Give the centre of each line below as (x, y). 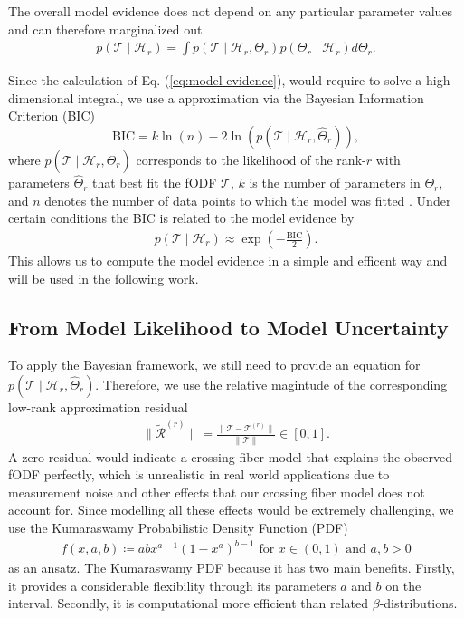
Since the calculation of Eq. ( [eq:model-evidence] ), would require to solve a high (229, 80)
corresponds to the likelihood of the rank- (251, 159)
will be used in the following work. (104, 278)
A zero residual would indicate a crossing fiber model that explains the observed (230, 456)
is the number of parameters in (335, 183)
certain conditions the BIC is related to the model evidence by (181, 218)
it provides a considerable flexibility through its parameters (172, 585)
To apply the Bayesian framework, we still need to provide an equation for (214, 365)
